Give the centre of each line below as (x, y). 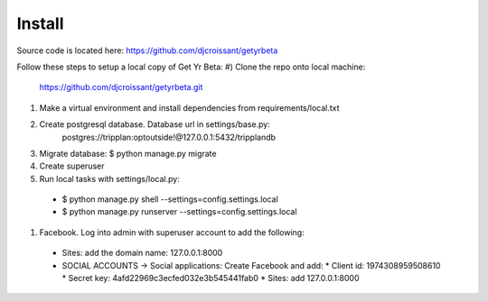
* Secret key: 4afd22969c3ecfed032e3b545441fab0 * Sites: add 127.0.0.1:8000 (211, 278)
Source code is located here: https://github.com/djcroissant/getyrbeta (147, 50)
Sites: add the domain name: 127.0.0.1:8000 (142, 253)
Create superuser (72, 166)
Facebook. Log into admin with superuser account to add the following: (172, 232)
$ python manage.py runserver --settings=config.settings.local (179, 212)
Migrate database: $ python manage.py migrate (128, 153)
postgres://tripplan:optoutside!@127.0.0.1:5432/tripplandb (169, 137)
